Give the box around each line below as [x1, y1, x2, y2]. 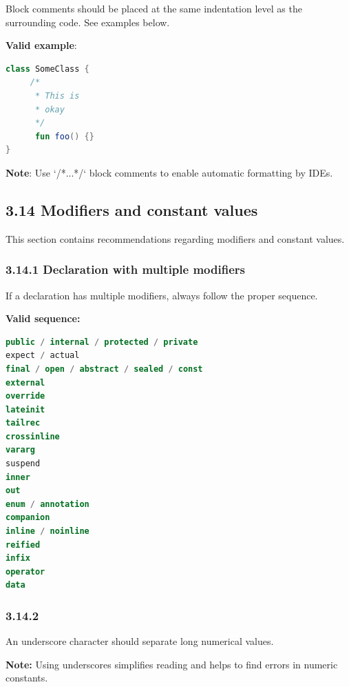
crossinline [6, 431, 60, 441]
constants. [6, 670, 48, 685]
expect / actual [6, 350, 80, 361]
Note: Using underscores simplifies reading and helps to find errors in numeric [6, 657, 338, 671]
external [6, 377, 45, 388]
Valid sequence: [6, 311, 81, 326]
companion [6, 512, 50, 523]
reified [6, 539, 41, 550]
